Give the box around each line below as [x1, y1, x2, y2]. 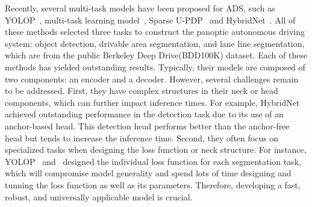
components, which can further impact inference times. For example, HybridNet [5, 96, 300, 108]
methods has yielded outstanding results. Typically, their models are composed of [5, 60, 305, 73]
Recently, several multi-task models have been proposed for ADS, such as [5, 2, 275, 14]
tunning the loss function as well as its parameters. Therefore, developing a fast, [5, 178, 301, 191]
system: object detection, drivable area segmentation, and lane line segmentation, [5, 37, 305, 49]
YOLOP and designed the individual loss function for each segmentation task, [5, 155, 302, 167]
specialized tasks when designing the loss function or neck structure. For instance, [5, 143, 307, 156]
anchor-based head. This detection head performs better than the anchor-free [5, 119, 290, 132]
